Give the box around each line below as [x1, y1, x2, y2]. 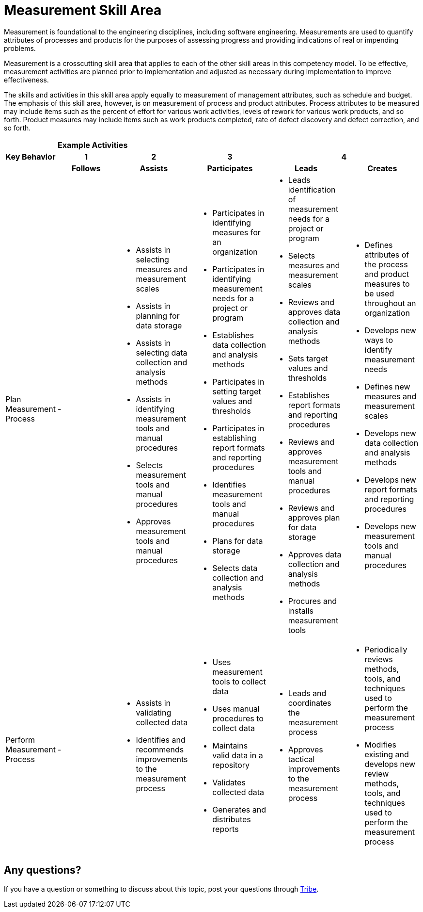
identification [288, 184, 336, 195]
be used [364, 288, 394, 298]
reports [212, 824, 239, 834]
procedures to [212, 713, 264, 723]
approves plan [288, 512, 340, 522]
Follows [71, 163, 101, 173]
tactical [288, 754, 315, 764]
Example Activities [57, 140, 128, 150]
